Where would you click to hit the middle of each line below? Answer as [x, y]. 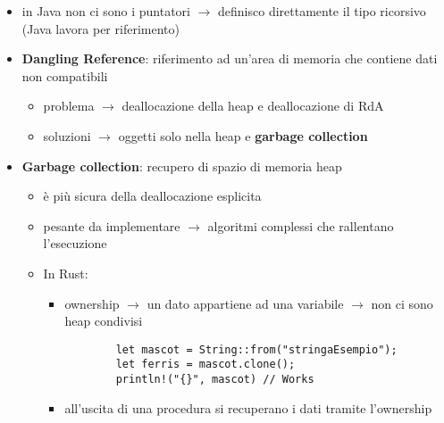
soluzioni [67, 135]
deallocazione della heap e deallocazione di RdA [253, 106]
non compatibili [65, 75]
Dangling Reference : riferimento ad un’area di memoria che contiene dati [230, 58]
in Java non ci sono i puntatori [106, 11]
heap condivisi [104, 321]
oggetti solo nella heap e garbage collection [243, 135]
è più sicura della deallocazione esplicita [152, 196]
